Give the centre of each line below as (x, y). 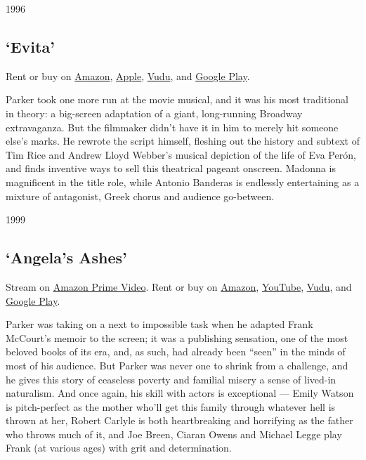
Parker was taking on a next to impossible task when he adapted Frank (159, 324)
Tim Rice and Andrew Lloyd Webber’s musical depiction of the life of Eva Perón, (181, 154)
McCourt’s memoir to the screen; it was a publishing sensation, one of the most (177, 337)
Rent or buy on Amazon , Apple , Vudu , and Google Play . (128, 75)
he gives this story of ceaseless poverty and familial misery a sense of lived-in (171, 379)
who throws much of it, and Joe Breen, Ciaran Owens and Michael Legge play (174, 434)
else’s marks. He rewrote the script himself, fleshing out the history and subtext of (183, 141)
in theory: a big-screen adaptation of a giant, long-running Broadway (154, 113)
